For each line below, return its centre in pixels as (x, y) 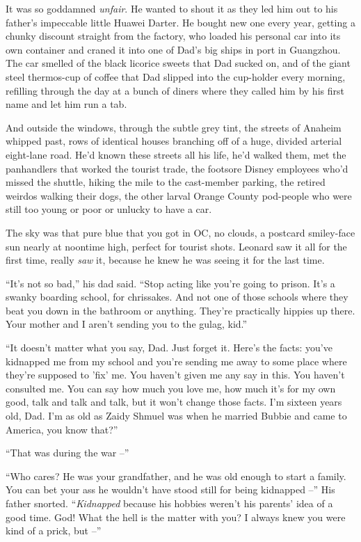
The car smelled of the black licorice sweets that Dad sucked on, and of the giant (178, 63)
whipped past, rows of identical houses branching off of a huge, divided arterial (174, 141)
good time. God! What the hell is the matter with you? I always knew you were (176, 517)
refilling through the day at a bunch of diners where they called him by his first (175, 90)
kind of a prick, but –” (54, 531)
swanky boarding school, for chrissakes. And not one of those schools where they (177, 297)
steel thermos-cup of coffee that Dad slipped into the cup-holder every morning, (176, 76)
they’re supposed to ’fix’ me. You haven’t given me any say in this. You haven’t (175, 375)
